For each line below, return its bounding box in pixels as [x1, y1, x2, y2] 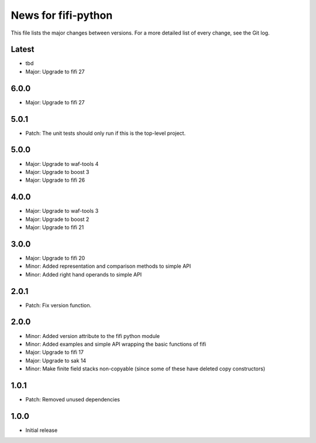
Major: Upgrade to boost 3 [25, 168, 90, 175]
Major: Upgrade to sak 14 [25, 357, 87, 364]
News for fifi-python [11, 9, 113, 22]
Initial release [25, 427, 58, 434]
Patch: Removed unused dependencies [25, 396, 120, 403]
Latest [11, 45, 35, 54]
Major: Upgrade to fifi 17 [25, 349, 84, 356]
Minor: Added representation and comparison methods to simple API [25, 263, 191, 270]
